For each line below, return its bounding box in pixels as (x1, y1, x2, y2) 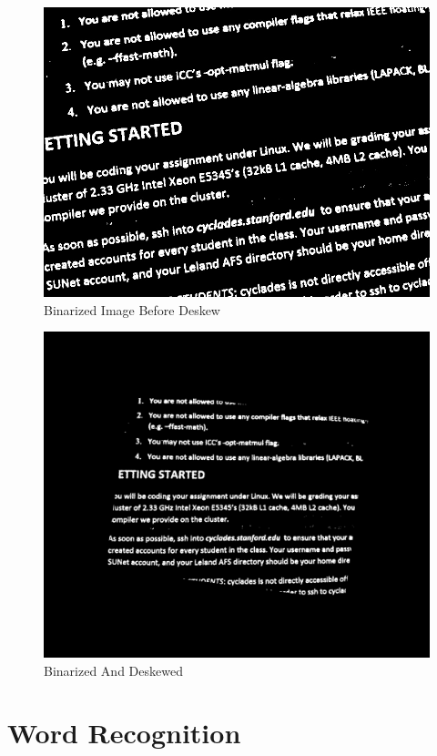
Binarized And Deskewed (44, 660, 183, 679)
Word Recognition (7, 714, 241, 751)
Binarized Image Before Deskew (44, 300, 220, 319)
